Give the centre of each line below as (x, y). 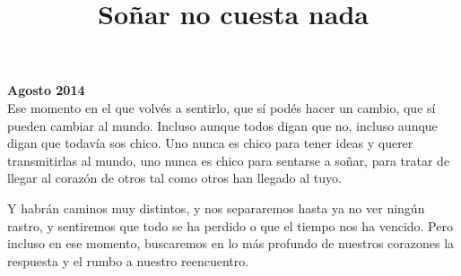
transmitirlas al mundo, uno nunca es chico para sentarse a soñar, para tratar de (229, 160)
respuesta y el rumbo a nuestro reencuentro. (128, 260)
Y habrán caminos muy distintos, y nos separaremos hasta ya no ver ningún (216, 207)
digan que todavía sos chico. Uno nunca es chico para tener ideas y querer (210, 143)
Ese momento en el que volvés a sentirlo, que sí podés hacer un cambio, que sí (222, 107)
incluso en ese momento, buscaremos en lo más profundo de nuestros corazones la (231, 243)
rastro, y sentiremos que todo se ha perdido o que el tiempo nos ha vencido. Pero (230, 225)
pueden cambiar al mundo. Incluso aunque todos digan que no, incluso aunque (222, 125)
